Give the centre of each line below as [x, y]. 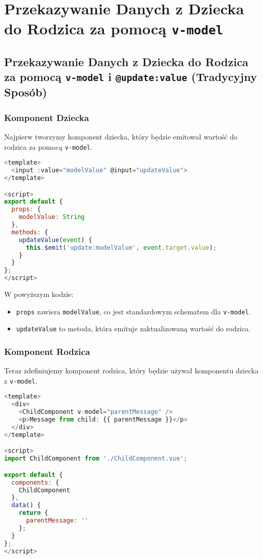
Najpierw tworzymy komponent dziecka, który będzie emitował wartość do [121, 137]
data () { [26, 505]
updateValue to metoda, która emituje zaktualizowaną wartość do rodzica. [133, 328]
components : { [35, 482]
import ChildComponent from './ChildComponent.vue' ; [96, 459]
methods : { [30, 232]
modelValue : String [52, 217]
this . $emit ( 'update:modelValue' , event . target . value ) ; [121, 247]
